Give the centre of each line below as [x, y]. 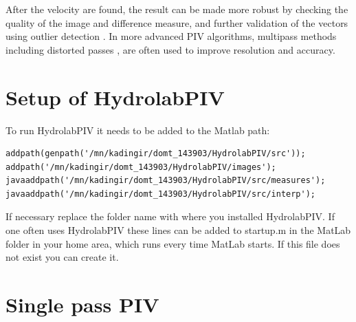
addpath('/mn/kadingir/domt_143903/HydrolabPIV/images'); [141, 167]
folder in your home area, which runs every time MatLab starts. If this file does [173, 243]
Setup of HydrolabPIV [115, 97]
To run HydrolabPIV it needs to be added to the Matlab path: [138, 130]
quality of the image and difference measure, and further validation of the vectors [177, 22]
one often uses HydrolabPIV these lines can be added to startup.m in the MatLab [178, 230]
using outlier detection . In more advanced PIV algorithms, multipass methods [171, 36]
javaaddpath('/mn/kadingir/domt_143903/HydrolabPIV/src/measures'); [166, 181]
